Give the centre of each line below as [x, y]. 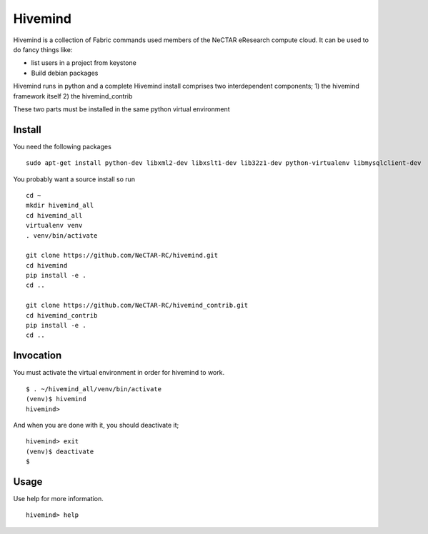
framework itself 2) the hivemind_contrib [73, 96]
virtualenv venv [54, 226]
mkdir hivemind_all [60, 206]
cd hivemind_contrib [62, 315]
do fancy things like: [43, 49]
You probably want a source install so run [74, 179]
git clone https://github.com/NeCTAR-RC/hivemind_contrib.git [137, 306]
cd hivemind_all [54, 215]
